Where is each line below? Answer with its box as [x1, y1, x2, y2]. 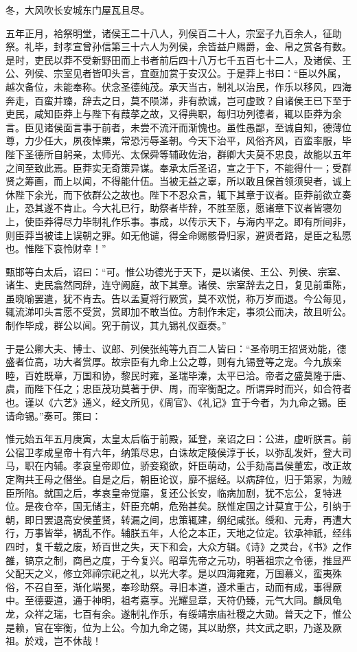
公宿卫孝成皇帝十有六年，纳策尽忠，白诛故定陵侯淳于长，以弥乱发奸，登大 [5, 445, 342, 459]
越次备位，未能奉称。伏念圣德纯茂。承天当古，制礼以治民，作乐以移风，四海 [5, 79, 352, 93]
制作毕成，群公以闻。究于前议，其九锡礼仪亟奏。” [5, 318, 227, 333]
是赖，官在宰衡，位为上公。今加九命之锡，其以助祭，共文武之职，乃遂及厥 [5, 620, 342, 634]
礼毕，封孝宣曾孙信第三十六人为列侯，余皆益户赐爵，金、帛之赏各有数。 [24, 39, 352, 54]
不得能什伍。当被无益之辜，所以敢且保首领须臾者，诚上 [101, 174, 352, 188]
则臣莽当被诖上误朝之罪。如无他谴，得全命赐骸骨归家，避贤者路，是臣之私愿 [5, 227, 352, 242]
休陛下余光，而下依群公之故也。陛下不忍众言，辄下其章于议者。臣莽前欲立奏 [5, 187, 352, 201]
